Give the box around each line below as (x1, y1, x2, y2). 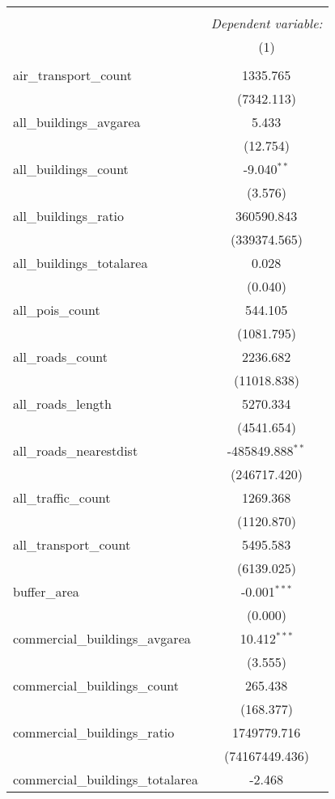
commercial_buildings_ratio (13, 723, 175, 742)
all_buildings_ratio (13, 206, 125, 225)
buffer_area (13, 582, 79, 601)
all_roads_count (13, 347, 108, 366)
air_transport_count (13, 66, 132, 84)
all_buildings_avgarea (13, 113, 141, 131)
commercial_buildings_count (13, 676, 180, 695)
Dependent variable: (210, 14, 323, 32)
